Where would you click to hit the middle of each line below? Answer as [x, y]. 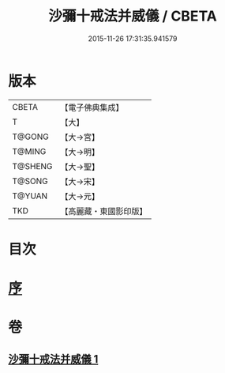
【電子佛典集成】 [92, 107]
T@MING [29, 151]
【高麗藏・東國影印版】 [104, 211]
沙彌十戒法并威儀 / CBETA [133, 16]
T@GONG [30, 137]
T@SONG [30, 181]
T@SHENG [32, 166]
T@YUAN [30, 196]
